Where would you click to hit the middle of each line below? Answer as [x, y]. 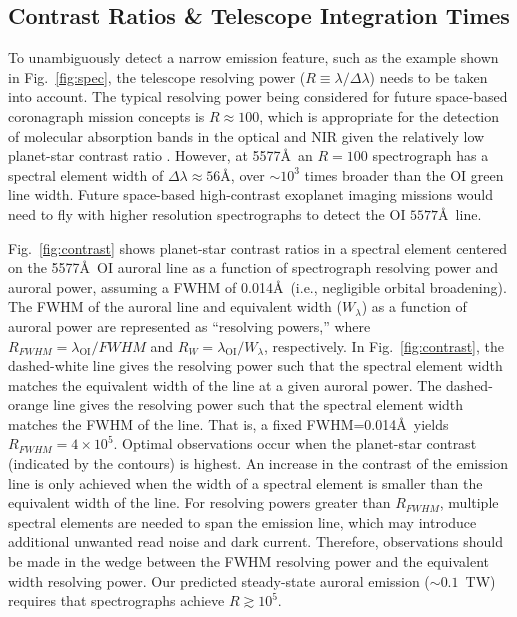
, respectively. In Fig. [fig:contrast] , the [383, 345]
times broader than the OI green [404, 174]
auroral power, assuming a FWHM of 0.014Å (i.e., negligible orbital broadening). [257, 286]
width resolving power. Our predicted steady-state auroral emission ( [219, 580]
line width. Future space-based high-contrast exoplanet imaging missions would [250, 194]
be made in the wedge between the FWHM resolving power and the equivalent [248, 561]
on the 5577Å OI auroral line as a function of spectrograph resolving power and [253, 267]
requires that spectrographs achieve [116, 600]
